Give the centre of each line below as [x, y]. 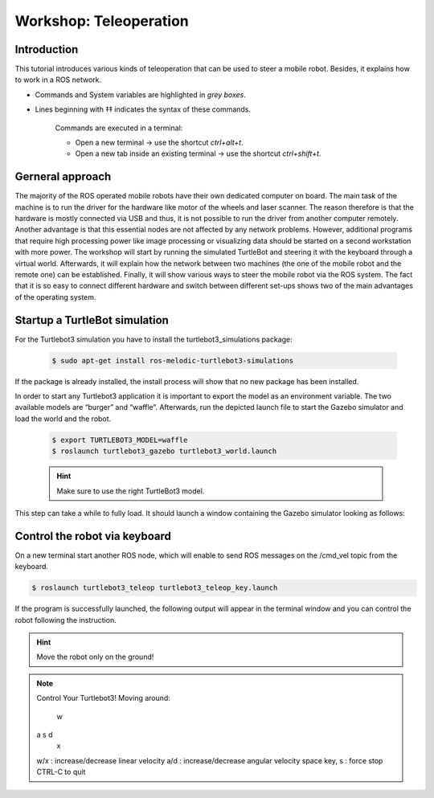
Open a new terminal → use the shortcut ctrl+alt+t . [160, 143]
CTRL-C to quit [61, 772]
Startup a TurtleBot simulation [92, 320]
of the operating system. [55, 297]
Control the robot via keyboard [93, 536]
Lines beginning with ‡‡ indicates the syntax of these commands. [143, 109]
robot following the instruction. [66, 620]
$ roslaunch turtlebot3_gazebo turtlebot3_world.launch [164, 451]
